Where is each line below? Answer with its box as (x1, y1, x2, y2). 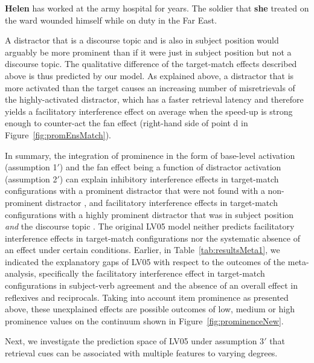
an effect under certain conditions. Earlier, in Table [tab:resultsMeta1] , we (5, 243, 280, 256)
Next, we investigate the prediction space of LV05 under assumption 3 (5, 335, 264, 347)
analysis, (5, 267, 36, 280)
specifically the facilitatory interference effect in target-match (39, 267, 265, 280)
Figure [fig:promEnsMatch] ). (5, 128, 111, 141)
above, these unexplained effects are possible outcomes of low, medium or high (5, 303, 295, 315)
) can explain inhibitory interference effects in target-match (59, 172, 279, 185)
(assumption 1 (5, 161, 57, 173)
